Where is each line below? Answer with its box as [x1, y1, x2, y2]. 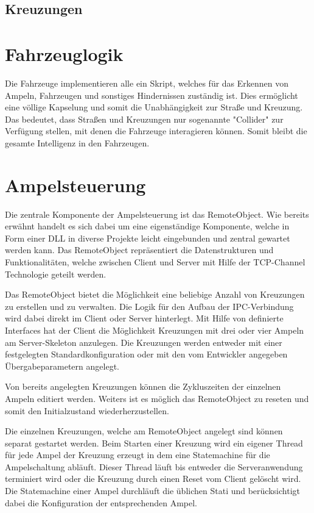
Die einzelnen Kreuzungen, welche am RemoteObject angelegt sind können [5, 425, 283, 437]
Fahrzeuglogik [5, 41, 124, 66]
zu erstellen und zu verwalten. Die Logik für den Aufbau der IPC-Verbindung [5, 300, 294, 312]
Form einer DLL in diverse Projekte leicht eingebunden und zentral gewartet [5, 231, 290, 244]
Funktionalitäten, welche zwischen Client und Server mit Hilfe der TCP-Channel [5, 255, 305, 268]
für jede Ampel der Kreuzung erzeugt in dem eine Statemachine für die [5, 448, 270, 461]
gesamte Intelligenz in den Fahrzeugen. [5, 136, 150, 149]
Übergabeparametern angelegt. [5, 359, 119, 372]
